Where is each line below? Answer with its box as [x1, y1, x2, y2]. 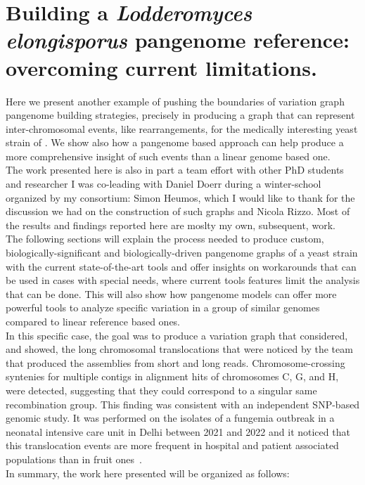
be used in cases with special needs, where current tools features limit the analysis [6, 273, 360, 287]
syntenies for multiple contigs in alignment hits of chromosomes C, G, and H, [6, 369, 339, 384]
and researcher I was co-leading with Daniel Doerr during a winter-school [6, 176, 321, 191]
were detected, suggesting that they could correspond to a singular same [6, 382, 317, 397]
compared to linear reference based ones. [6, 314, 181, 328]
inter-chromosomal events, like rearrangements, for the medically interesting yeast [6, 121, 358, 136]
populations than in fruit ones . [6, 451, 142, 466]
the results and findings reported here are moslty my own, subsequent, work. [6, 217, 335, 232]
